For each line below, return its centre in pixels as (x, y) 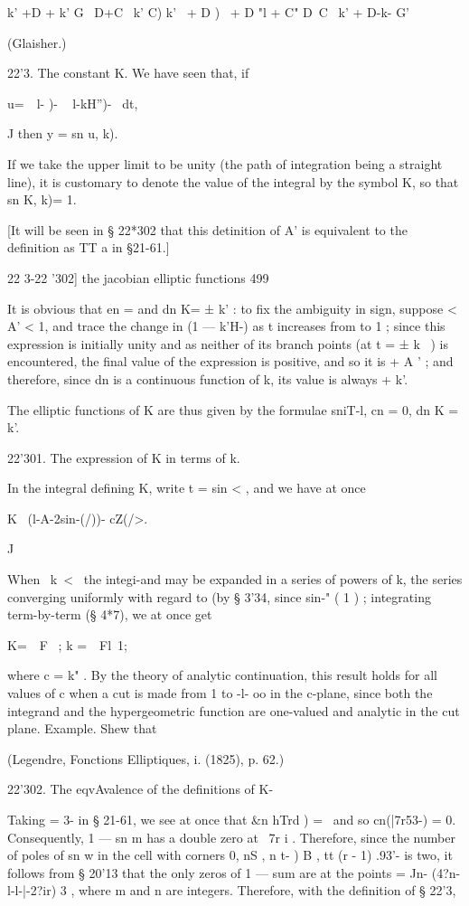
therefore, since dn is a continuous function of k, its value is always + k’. (208, 378)
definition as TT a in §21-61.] (89, 247)
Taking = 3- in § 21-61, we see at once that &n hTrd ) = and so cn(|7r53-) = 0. (232, 819)
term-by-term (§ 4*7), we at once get (110, 614)
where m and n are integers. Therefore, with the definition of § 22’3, (267, 890)
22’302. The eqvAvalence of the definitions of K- (141, 789)
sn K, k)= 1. (42, 199)
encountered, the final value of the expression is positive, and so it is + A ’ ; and (230, 361)
